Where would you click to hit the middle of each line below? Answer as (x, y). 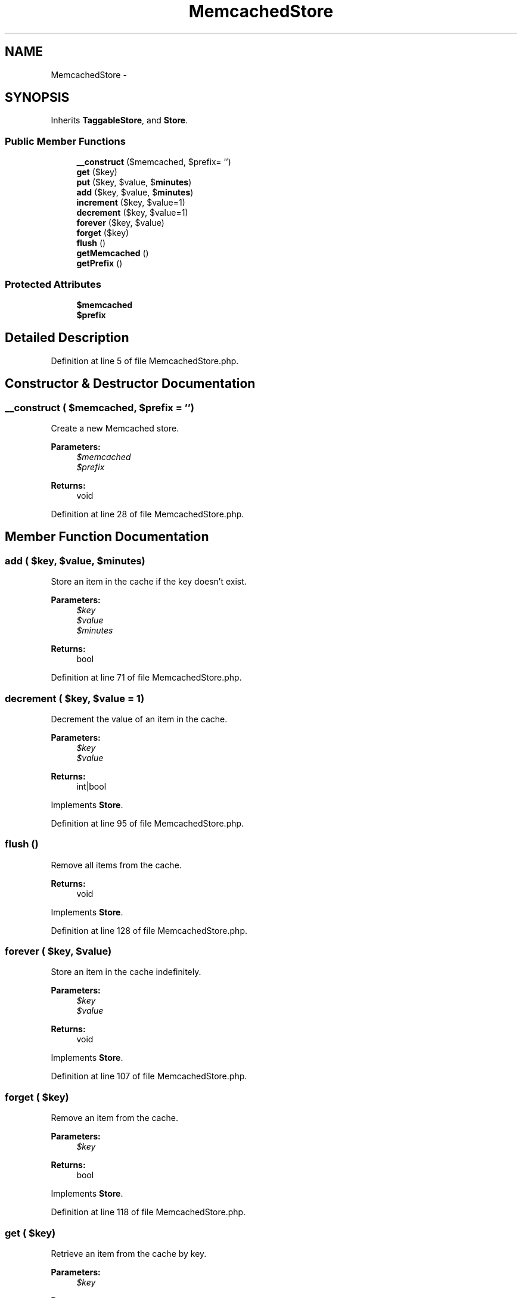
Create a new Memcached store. (115, 428)
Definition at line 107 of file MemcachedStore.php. (149, 1076)
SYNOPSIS (37, 98)
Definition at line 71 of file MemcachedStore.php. (146, 678)
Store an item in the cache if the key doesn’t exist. (149, 582)
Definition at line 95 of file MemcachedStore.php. (147, 823)
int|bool (91, 786)
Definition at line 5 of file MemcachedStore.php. (145, 361)
